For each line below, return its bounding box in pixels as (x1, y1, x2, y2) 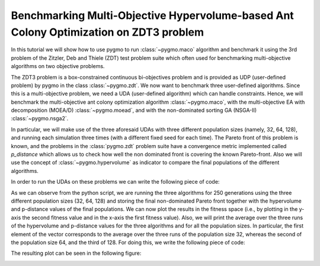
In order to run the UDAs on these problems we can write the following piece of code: (11, 178, 220, 185)
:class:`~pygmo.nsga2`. (11, 115, 69, 122)
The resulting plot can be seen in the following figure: (11, 249, 142, 257)
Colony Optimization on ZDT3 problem (11, 25, 204, 39)
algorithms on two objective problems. (11, 63, 105, 70)
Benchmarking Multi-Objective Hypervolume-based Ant (11, 9, 295, 22)
